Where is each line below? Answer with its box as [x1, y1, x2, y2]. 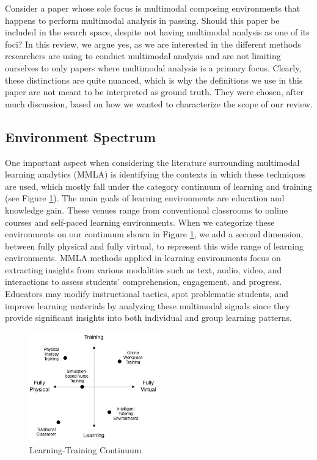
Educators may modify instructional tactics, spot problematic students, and [5, 287, 288, 300]
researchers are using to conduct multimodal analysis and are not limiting [5, 49, 281, 62]
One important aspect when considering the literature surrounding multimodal [5, 156, 300, 168]
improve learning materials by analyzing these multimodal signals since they [5, 299, 290, 312]
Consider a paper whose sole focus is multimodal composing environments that [5, 2, 301, 14]
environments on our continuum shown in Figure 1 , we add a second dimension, [5, 228, 304, 240]
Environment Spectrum [5, 127, 156, 146]
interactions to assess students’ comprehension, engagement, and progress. [5, 275, 282, 288]
